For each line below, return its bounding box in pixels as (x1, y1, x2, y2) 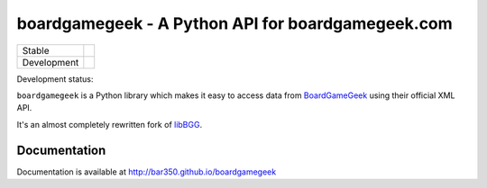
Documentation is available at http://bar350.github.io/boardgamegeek (16, 166, 277, 177)
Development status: (16, 73, 94, 85)
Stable (22, 44, 50, 57)
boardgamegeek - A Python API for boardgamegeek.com (16, 13, 453, 33)
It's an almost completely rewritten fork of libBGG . (16, 119, 203, 130)
